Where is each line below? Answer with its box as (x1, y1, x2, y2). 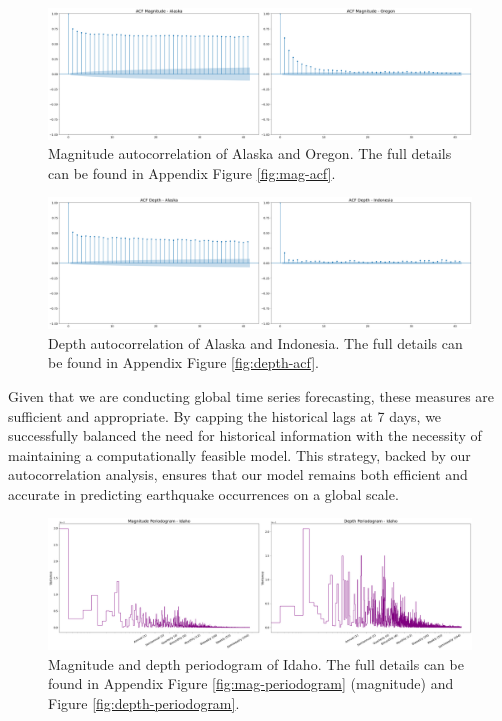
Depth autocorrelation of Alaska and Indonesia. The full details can (48, 332, 463, 353)
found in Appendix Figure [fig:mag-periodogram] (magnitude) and (48, 673, 454, 694)
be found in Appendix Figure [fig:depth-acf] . (48, 352, 320, 373)
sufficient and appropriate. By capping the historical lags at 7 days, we (8, 405, 442, 426)
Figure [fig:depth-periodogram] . (48, 692, 240, 713)
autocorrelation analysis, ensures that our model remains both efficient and (8, 464, 468, 485)
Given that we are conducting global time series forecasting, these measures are (8, 385, 495, 406)
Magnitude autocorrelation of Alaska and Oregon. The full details (48, 143, 452, 164)
